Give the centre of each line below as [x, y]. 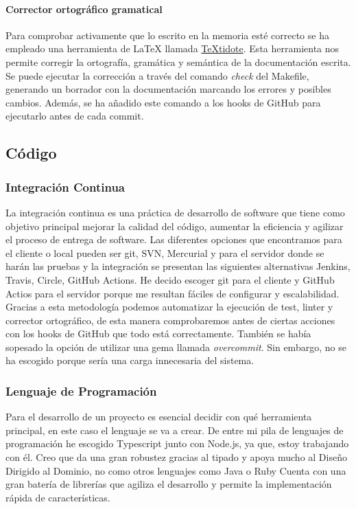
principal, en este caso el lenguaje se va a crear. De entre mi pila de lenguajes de [175, 430]
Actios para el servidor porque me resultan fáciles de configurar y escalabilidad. [173, 293]
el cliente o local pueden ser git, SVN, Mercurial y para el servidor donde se [165, 252]
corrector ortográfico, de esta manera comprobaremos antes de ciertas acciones [170, 320]
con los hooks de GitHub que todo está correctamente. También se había [158, 333]
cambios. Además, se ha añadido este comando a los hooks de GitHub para [163, 102]
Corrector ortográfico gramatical [84, 9]
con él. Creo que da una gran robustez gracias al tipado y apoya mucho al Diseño [176, 457]
